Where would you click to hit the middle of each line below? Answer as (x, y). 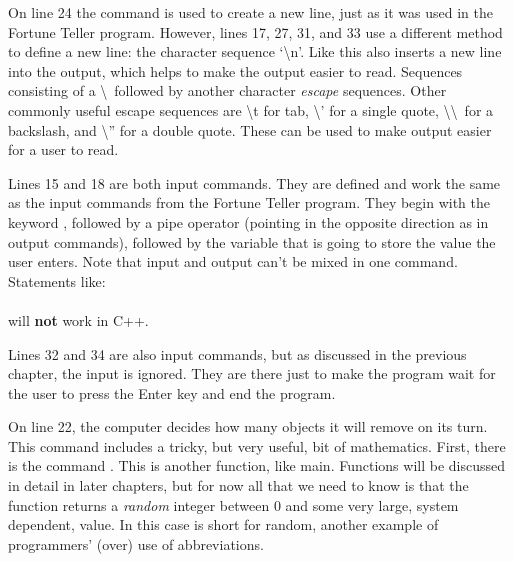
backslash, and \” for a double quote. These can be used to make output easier (250, 129)
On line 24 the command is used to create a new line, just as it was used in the (250, 12)
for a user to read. (63, 149)
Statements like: (57, 280)
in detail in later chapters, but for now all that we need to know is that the (238, 485)
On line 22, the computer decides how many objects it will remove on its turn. (248, 426)
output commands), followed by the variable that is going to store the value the (252, 241)
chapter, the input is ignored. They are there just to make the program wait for (252, 373)
